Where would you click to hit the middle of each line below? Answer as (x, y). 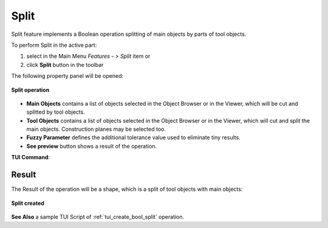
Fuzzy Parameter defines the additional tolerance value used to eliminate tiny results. (134, 137)
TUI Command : (31, 157)
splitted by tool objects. (56, 112)
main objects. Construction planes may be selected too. (96, 129)
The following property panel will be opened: (67, 76)
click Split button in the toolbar (65, 64)
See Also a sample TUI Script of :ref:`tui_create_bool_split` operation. (98, 216)
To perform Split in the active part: (54, 45)
